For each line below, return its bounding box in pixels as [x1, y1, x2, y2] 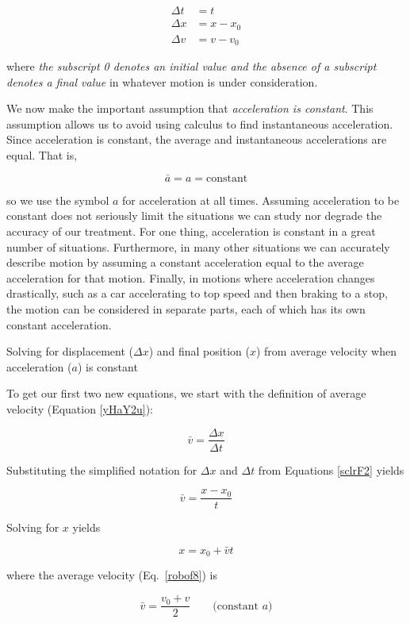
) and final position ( [148, 343, 250, 360]
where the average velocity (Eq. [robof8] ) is [6, 567, 218, 583]
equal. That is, [6, 146, 78, 163]
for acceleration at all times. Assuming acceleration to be [122, 191, 400, 208]
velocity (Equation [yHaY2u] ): [6, 400, 153, 417]
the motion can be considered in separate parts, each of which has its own [6, 300, 366, 317]
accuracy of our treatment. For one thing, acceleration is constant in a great [6, 222, 376, 239]
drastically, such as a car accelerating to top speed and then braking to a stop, [6, 285, 388, 302]
